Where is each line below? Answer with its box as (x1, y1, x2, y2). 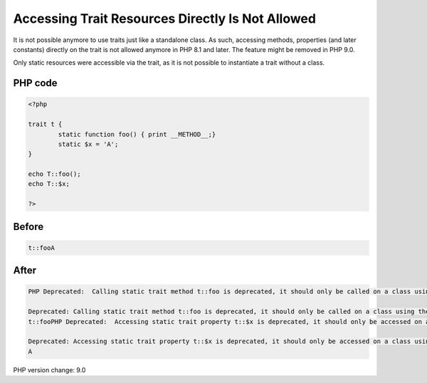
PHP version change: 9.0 (13, 365, 86, 374)
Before (13, 221, 44, 233)
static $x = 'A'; (58, 140, 119, 148)
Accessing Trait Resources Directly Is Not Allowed (13, 11, 317, 26)
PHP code (13, 77, 58, 89)
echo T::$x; (28, 180, 70, 188)
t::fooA (28, 243, 55, 252)
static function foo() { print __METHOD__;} (58, 130, 216, 138)
